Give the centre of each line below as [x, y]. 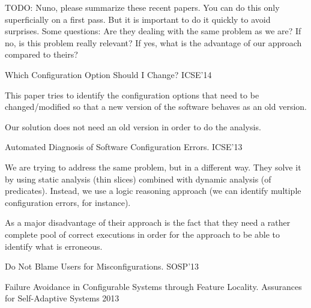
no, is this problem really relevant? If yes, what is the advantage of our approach [153, 42]
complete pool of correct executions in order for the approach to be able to [143, 234]
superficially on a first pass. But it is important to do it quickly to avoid [138, 19]
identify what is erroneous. [54, 246]
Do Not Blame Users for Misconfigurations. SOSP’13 [102, 266]
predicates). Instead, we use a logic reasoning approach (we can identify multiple [153, 191]
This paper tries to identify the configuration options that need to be [132, 95]
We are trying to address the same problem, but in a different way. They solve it [153, 167]
